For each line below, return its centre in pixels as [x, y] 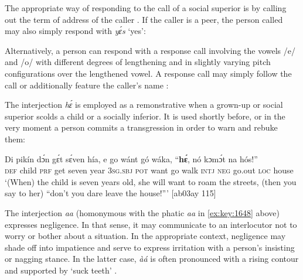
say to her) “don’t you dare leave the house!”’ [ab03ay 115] [110, 193]
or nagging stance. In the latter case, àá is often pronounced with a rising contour [152, 259]
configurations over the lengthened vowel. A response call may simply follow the [148, 73]
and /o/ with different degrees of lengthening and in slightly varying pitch [138, 62]
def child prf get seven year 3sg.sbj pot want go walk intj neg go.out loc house [149, 170]
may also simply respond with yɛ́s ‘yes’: [75, 31]
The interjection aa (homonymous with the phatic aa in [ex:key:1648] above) [142, 212]
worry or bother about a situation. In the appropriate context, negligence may [145, 236]
